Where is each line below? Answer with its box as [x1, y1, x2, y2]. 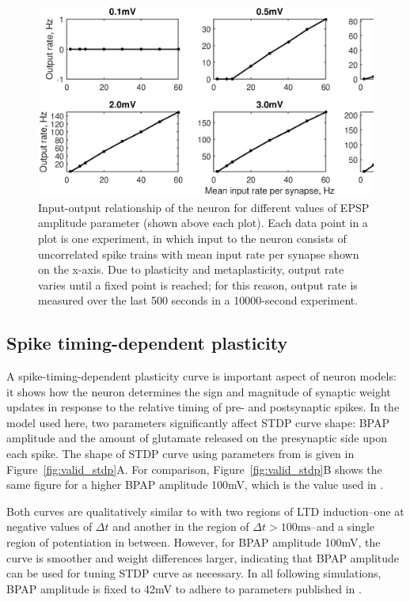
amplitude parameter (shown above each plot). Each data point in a [38, 214, 368, 231]
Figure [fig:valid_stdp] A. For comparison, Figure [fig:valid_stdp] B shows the [6, 460, 382, 477]
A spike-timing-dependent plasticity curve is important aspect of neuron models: [6, 368, 397, 384]
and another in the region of [112, 518, 249, 535]
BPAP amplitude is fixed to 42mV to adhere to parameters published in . [6, 580, 362, 596]
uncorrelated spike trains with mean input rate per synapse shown [38, 245, 359, 262]
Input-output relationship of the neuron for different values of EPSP [38, 199, 370, 215]
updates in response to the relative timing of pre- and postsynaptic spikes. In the [6, 399, 400, 415]
